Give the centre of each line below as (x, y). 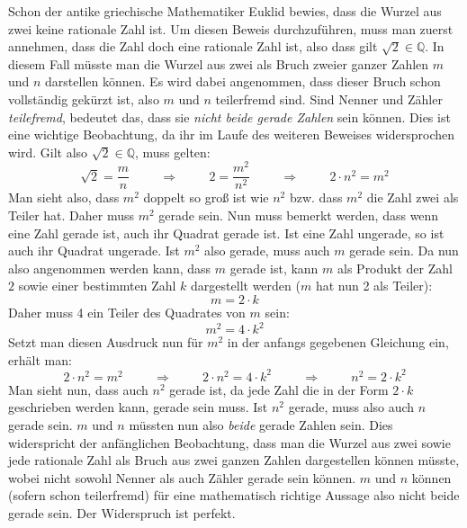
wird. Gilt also (48, 152)
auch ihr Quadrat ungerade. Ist (94, 251)
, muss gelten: (173, 152)
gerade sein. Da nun (404, 251)
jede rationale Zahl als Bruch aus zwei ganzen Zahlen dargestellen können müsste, (234, 460)
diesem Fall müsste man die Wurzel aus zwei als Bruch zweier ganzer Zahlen (219, 63)
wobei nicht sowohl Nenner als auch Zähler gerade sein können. (182, 477)
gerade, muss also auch (351, 407)
